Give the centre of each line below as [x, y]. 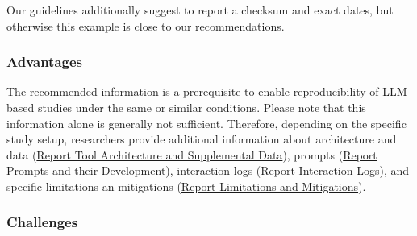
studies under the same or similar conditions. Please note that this [202, 107]
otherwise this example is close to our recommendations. [146, 25]
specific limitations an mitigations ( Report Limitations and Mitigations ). [186, 186]
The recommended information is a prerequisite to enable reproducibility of [193, 91]
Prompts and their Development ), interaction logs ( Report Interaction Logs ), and [208, 170]
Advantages [45, 62]
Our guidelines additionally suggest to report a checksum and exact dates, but [200, 10]
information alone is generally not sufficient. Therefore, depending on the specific [206, 123]
